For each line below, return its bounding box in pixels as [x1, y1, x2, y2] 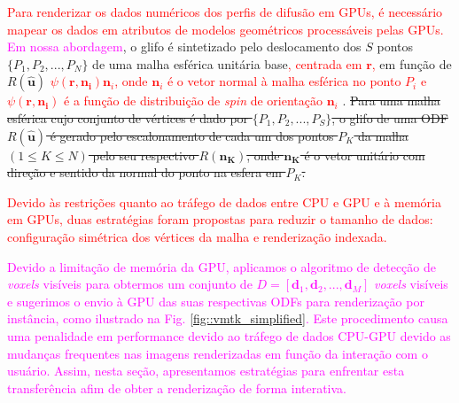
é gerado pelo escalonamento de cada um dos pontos [50, 126, 334, 144]
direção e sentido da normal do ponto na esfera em [7, 163, 282, 182]
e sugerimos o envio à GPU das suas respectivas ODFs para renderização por [7, 291, 424, 310]
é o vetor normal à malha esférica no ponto [167, 72, 401, 90]
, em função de [371, 54, 452, 73]
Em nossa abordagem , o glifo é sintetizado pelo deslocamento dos [7, 37, 362, 56]
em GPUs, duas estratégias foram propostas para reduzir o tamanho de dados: [7, 210, 433, 229]
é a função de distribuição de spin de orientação [64, 91, 323, 110]
